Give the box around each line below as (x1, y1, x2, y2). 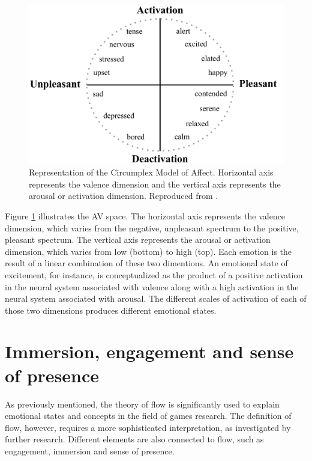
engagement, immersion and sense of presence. (5, 444, 175, 457)
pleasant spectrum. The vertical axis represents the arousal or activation (5, 233, 271, 246)
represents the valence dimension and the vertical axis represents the (29, 177, 281, 190)
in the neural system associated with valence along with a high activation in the (5, 280, 299, 293)
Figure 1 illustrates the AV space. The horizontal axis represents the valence (5, 209, 286, 222)
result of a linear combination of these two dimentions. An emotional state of (5, 257, 288, 269)
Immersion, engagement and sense (5, 339, 294, 364)
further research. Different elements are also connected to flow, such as (5, 433, 264, 445)
